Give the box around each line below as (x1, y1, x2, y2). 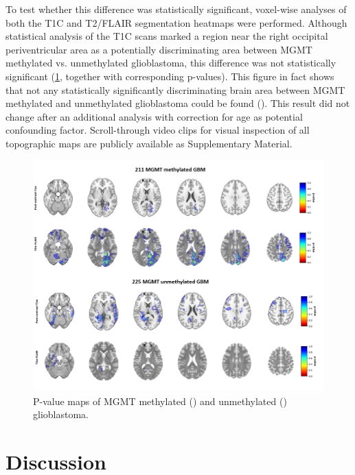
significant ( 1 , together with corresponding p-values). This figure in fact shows (5, 69, 334, 83)
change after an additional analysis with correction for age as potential (5, 109, 303, 123)
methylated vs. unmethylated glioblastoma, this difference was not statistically (5, 56, 336, 70)
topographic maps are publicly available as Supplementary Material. (5, 136, 293, 150)
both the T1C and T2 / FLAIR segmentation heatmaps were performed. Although (5, 15, 347, 29)
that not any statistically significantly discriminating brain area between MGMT (5, 82, 345, 97)
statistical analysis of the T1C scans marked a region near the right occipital (5, 29, 328, 43)
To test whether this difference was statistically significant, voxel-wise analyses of (5, 2, 347, 16)
